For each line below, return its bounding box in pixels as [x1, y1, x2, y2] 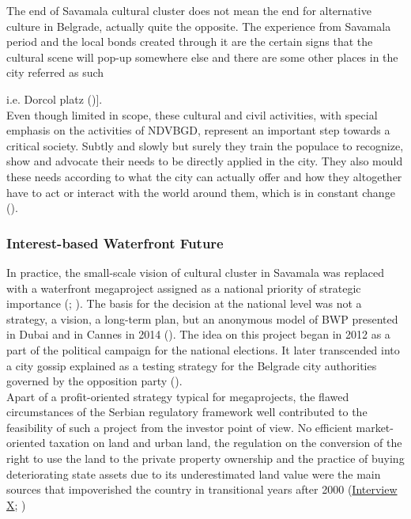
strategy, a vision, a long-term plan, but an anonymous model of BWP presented [6, 310, 398, 327]
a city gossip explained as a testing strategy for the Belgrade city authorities [6, 357, 377, 373]
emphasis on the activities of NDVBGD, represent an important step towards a [6, 122, 390, 138]
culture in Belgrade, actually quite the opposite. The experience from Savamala [6, 17, 391, 34]
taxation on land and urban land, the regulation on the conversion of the [49, 434, 402, 451]
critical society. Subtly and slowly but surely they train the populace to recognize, [6, 137, 404, 153]
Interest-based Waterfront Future [6, 233, 224, 252]
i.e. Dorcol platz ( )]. [6, 90, 103, 107]
